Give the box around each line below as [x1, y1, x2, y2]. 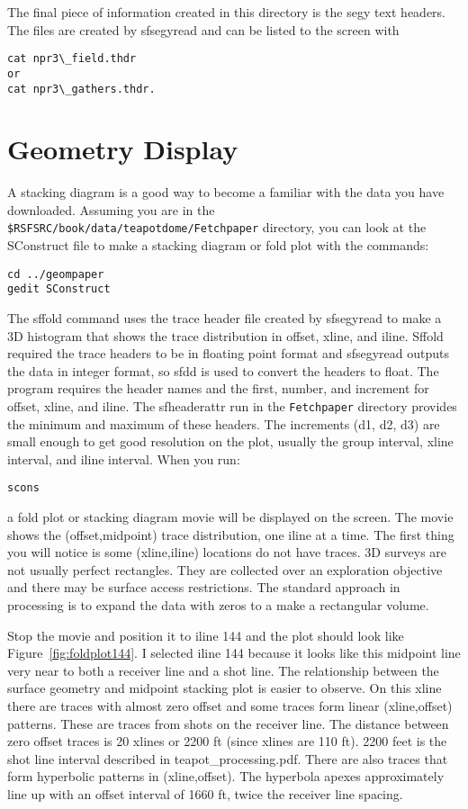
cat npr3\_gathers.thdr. [7, 82, 156, 95]
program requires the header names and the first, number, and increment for [7, 379, 429, 398]
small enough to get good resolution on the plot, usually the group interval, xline [7, 432, 454, 451]
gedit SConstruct [7, 283, 111, 296]
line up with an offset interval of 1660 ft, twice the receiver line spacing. [7, 785, 403, 803]
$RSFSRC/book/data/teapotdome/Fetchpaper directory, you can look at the [7, 218, 427, 237]
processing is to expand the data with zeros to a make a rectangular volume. [7, 596, 429, 615]
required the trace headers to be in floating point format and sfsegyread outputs [7, 344, 449, 363]
